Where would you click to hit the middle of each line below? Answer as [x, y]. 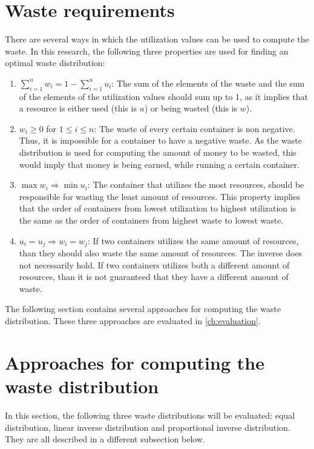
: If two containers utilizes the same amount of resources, [193, 240]
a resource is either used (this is [78, 108]
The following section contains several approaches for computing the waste [143, 309]
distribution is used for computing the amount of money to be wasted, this [158, 152]
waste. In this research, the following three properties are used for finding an [147, 51]
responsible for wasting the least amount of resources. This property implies [160, 196]
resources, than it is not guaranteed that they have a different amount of [154, 277]
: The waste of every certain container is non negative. [195, 128]
